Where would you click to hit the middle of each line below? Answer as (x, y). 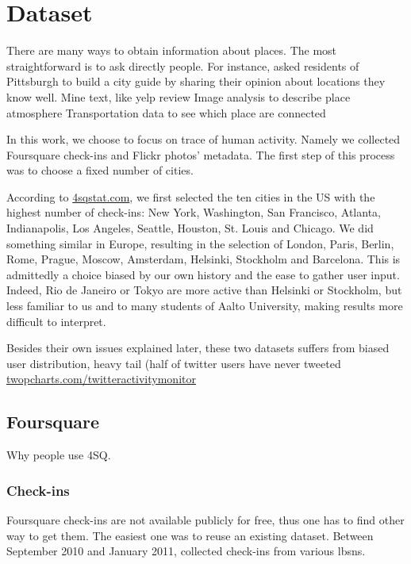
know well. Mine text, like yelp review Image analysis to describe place (179, 96)
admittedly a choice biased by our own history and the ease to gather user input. (203, 274)
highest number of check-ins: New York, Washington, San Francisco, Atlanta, (194, 212)
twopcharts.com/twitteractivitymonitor (101, 379)
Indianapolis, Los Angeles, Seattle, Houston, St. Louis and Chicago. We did (190, 228)
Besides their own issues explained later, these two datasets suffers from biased (198, 348)
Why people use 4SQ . (59, 455)
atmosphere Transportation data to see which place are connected (166, 112)
